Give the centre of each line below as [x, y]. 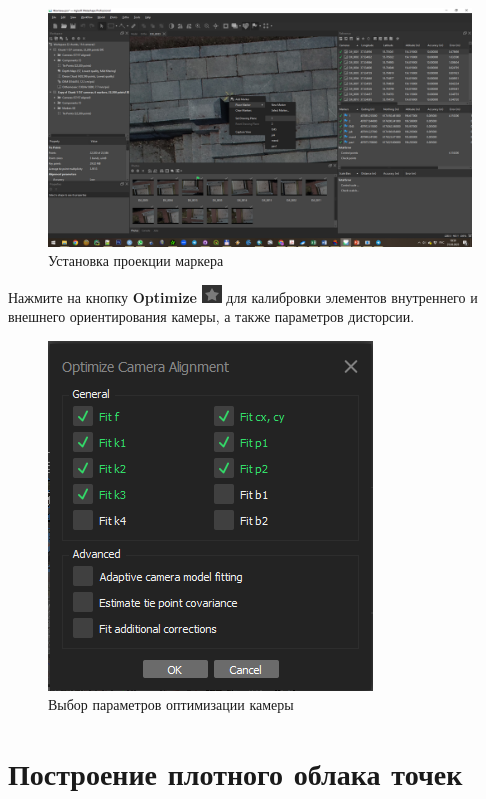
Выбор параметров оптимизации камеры [171, 704]
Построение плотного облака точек [235, 773]
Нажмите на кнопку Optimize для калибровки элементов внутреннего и [243, 296]
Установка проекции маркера [136, 260]
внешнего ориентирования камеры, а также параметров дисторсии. [211, 316]
